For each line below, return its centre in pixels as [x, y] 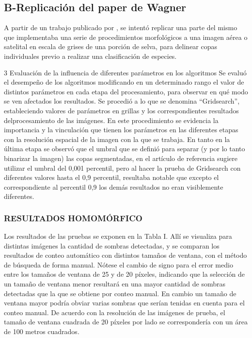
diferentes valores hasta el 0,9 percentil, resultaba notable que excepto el [111, 177]
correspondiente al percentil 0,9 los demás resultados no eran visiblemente [114, 187]
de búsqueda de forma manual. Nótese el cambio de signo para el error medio [118, 264]
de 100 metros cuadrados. [42, 331]
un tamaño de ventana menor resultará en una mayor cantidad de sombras [115, 284]
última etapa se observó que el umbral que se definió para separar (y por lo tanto [125, 149]
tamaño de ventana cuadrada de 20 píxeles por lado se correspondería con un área [126, 322]
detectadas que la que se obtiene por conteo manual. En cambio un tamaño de [120, 293]
